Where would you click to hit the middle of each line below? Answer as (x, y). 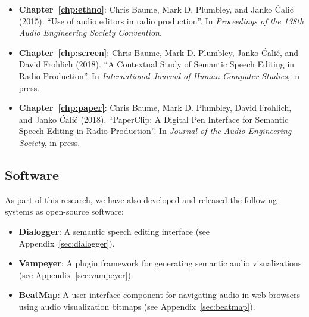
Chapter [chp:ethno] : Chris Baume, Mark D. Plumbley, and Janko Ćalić (156, 9)
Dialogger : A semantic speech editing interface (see (114, 231)
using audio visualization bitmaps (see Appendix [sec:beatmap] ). (137, 306)
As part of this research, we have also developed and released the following (141, 199)
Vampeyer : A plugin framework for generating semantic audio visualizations (160, 263)
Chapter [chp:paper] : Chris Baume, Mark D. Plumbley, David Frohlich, (155, 108)
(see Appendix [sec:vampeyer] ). (76, 274)
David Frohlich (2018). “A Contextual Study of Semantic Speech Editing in (157, 64)
